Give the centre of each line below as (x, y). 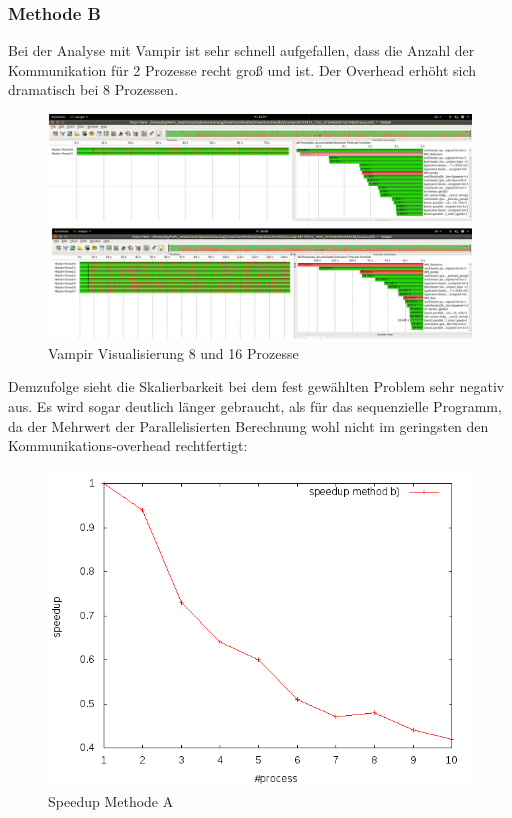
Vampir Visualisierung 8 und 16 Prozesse (173, 352)
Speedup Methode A (111, 801)
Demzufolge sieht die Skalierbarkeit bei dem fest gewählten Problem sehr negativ (256, 386)
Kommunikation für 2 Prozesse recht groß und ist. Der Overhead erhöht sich (242, 69)
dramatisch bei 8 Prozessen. (93, 89)
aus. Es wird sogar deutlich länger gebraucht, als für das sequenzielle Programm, (255, 406)
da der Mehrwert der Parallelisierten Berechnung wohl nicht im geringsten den (248, 425)
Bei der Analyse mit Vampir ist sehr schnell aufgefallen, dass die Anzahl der (241, 50)
